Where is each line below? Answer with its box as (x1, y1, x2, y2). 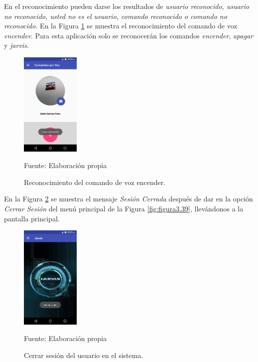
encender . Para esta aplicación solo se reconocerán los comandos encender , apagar (4, 30, 254, 40)
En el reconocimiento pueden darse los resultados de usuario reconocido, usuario (4, 1, 250, 11)
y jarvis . (4, 40, 29, 50)
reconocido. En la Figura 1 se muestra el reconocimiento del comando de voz (4, 20, 237, 31)
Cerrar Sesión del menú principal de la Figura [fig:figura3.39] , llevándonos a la (4, 203, 244, 214)
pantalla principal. (4, 213, 60, 223)
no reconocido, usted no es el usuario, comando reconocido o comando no (4, 10, 227, 21)
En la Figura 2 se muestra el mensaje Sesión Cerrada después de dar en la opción (4, 193, 253, 204)
